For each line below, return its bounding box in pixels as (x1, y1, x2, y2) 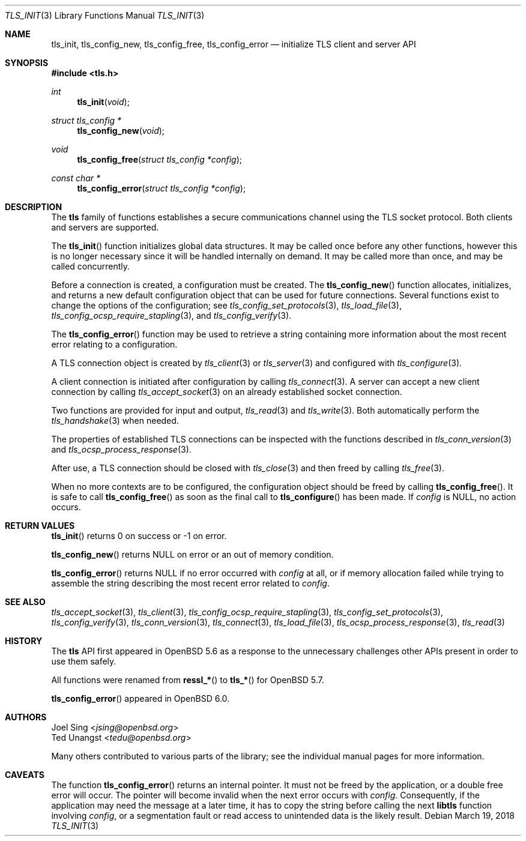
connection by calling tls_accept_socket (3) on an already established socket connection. (51, 387, 402, 397)
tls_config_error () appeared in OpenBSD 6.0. (51, 693, 230, 704)
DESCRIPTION (5, 202, 62, 212)
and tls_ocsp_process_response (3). (51, 444, 192, 454)
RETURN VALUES (5, 520, 75, 531)
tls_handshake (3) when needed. (51, 415, 179, 426)
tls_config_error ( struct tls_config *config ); (77, 183, 246, 193)
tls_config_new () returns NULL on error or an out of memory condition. (51, 549, 334, 559)
